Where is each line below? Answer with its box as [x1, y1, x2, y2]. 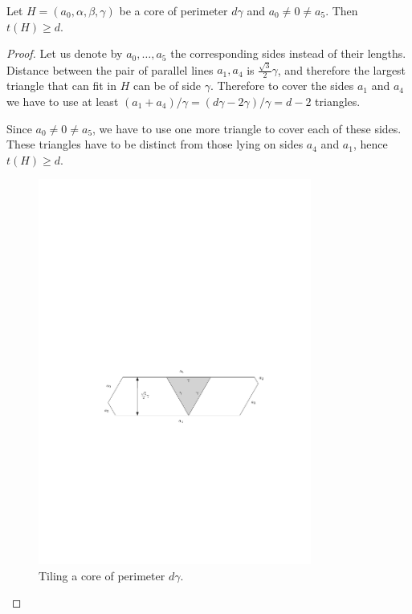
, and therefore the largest [277, 61, 406, 78]
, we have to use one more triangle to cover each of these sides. [92, 120, 402, 136]
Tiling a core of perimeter [39, 567, 165, 584]
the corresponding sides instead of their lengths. [170, 45, 406, 62]
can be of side [133, 77, 201, 94]
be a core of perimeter [119, 2, 228, 18]
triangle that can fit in [6, 77, 116, 94]
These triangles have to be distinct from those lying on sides [6, 136, 304, 152]
